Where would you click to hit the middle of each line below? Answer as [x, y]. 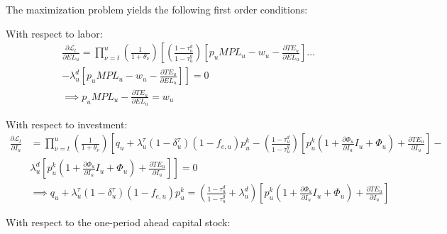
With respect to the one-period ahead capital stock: [118, 222]
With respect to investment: [67, 124]
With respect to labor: [54, 33]
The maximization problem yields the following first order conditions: [157, 9]
